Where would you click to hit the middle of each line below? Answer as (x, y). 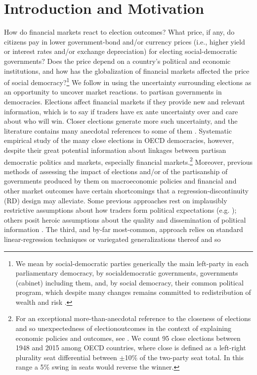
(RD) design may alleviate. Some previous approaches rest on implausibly (116, 200)
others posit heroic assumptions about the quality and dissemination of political (125, 219)
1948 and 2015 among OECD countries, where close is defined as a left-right (131, 348)
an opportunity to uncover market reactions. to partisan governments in (113, 92)
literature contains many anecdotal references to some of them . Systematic (118, 130)
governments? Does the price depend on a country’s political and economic (117, 61)
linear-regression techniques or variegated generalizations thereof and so (112, 239)
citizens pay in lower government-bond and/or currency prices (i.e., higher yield (125, 41)
